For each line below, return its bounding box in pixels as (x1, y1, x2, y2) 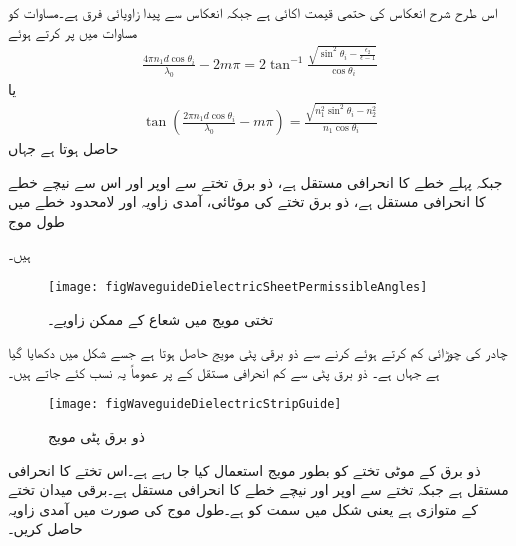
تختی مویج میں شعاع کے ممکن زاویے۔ (48, 308, 274, 329)
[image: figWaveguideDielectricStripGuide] (48, 397, 342, 412)
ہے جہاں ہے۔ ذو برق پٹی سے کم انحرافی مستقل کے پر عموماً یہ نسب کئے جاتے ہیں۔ (8, 361, 440, 382)
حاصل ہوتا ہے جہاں (8, 138, 119, 159)
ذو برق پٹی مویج (48, 426, 145, 447)
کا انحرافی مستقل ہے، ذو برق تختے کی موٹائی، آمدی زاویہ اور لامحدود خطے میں (8, 191, 486, 212)
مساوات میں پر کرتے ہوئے (8, 21, 138, 42)
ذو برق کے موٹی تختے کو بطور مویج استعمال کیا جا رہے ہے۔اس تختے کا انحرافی (8, 459, 481, 480)
